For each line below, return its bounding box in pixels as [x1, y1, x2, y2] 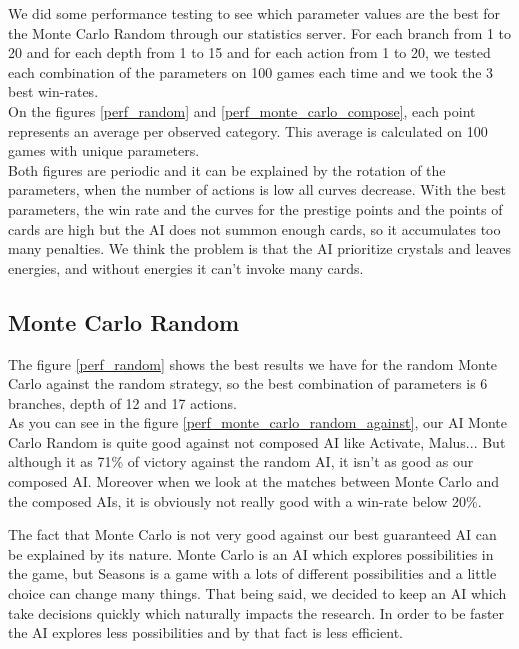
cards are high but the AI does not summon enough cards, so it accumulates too [8, 218, 501, 239]
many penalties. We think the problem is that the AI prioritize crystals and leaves [8, 238, 511, 259]
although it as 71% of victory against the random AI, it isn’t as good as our [8, 451, 474, 472]
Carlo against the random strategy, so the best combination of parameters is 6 [8, 373, 488, 394]
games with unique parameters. [8, 140, 200, 161]
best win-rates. [8, 81, 99, 102]
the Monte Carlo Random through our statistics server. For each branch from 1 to [8, 22, 512, 43]
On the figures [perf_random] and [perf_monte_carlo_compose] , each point [8, 100, 476, 121]
